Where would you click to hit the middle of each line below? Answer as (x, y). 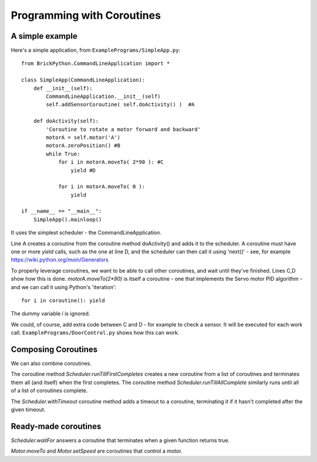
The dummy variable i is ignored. (50, 314)
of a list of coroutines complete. (49, 390)
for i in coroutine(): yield (63, 300)
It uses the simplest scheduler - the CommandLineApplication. (86, 233)
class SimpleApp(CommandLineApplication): (83, 80)
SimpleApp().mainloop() (68, 219)
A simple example (44, 36)
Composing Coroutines (54, 349)
